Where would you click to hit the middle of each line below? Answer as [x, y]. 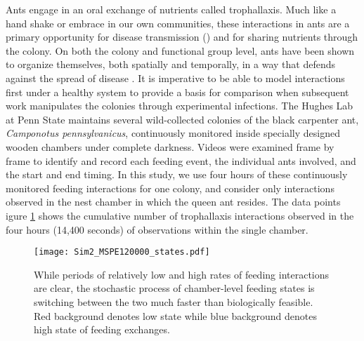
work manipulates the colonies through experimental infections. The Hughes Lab [180, 106]
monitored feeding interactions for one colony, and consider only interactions [170, 188]
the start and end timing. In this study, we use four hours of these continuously [177, 174]
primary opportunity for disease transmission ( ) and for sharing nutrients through [182, 37]
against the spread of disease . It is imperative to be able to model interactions [175, 78]
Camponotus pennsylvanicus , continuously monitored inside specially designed [173, 133]
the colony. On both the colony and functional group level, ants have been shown [180, 50]
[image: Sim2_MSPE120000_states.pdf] [122, 252]
